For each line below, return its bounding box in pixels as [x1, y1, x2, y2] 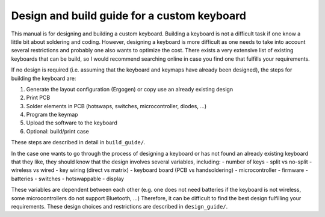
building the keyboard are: [11, 75, 76, 82]
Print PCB [26, 94, 51, 102]
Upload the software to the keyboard [26, 119, 117, 126]
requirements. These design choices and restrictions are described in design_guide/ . [11, 203, 228, 210]
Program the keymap [26, 111, 78, 118]
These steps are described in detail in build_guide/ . [11, 139, 146, 146]
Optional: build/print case [26, 127, 90, 135]
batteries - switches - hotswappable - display [11, 175, 125, 182]
